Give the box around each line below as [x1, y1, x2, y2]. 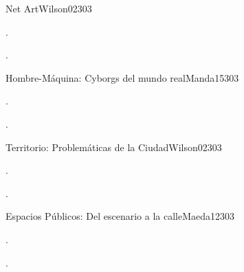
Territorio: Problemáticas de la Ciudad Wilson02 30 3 [5, 139, 222, 154]
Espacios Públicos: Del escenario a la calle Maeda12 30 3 [5, 209, 235, 223]
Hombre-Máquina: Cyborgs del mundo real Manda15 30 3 [5, 70, 239, 84]
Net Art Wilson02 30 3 [5, 1, 92, 15]
